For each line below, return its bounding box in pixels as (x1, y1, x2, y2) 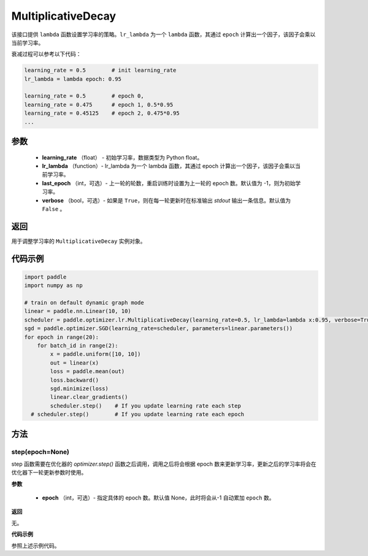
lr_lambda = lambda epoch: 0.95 (24, 75, 122, 82)
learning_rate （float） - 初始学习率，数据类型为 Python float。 (42, 153, 203, 161)
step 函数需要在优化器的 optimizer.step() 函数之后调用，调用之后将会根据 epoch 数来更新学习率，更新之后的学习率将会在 (11, 460, 317, 468)
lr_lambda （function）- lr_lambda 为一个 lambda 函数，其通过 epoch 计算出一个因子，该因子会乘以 (42, 163, 296, 170)
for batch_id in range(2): (37, 342, 119, 349)
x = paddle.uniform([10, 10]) (50, 350, 141, 358)
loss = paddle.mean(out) (50, 368, 125, 375)
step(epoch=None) (11, 447, 70, 456)
